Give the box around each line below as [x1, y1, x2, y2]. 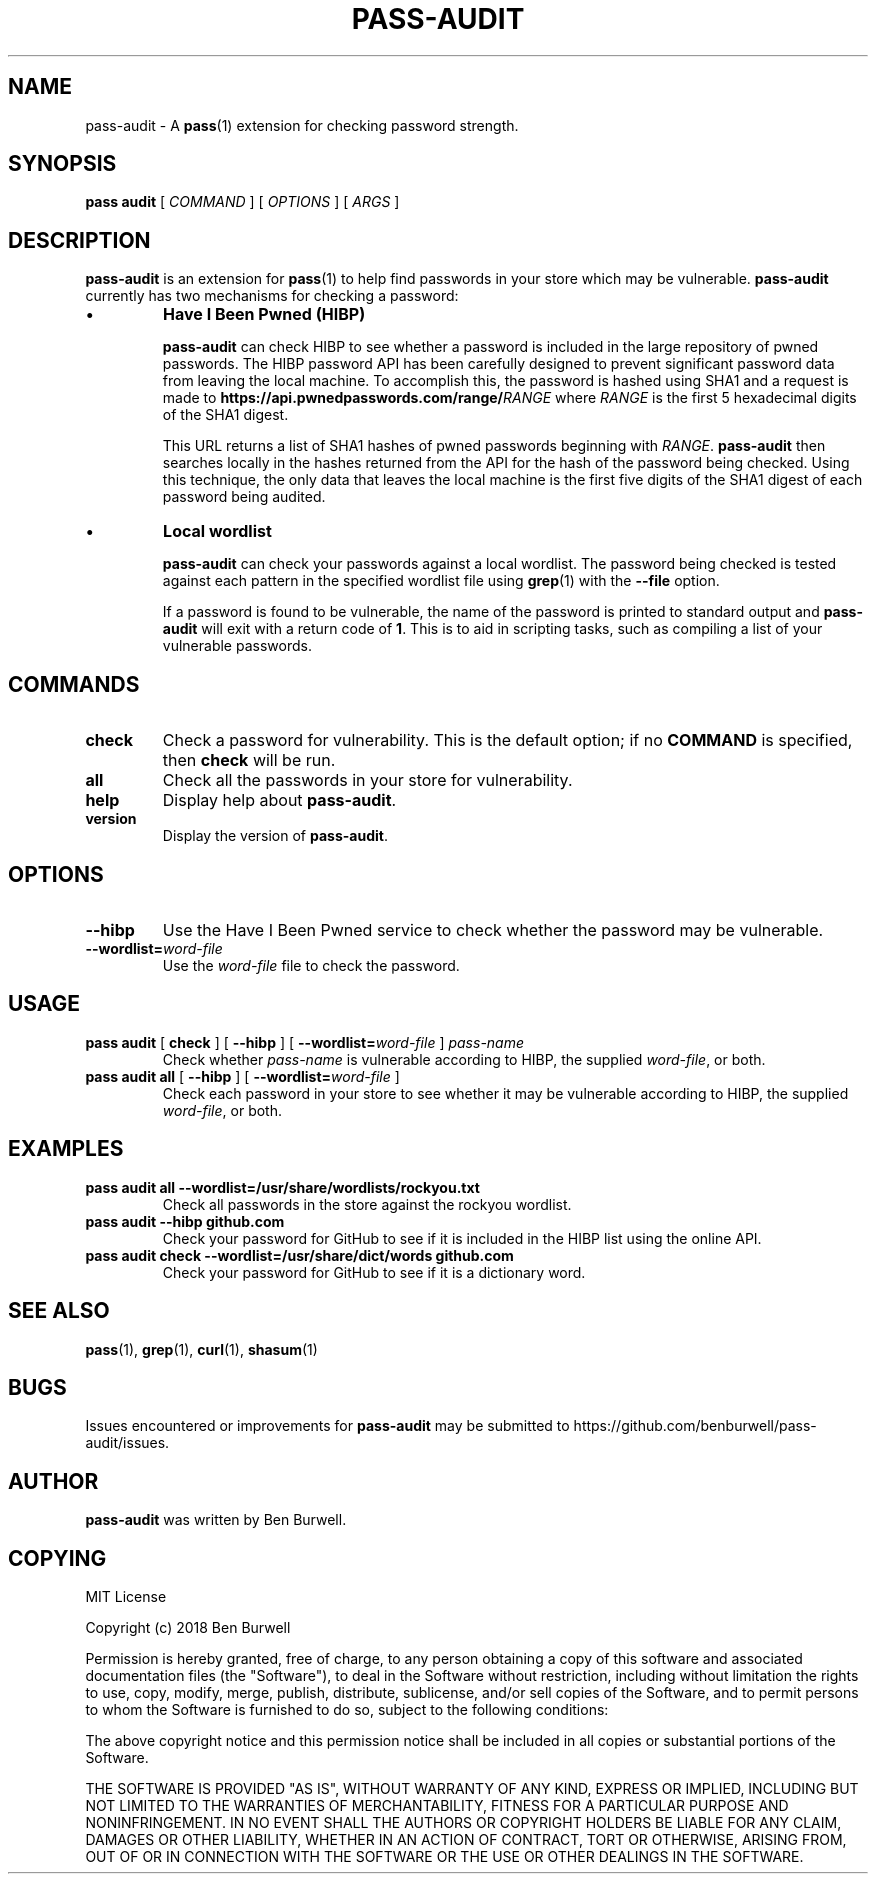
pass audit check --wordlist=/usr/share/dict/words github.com [85, 1246, 514, 1264]
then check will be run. [162, 750, 336, 771]
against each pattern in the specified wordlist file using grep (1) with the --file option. [162, 572, 720, 590]
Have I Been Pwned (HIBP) [163, 304, 366, 325]
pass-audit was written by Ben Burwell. [85, 1511, 347, 1529]
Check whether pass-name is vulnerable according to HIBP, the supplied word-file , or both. [162, 1050, 766, 1068]
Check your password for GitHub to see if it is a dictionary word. [162, 1263, 586, 1281]
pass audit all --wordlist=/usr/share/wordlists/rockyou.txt [85, 1178, 480, 1196]
